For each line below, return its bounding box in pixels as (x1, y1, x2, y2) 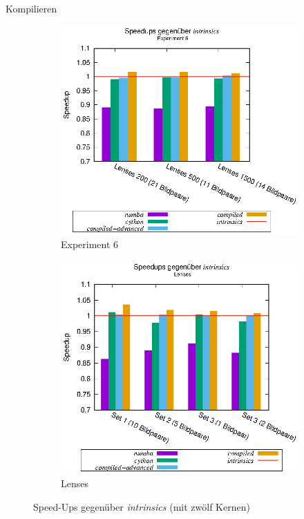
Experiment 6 (61, 237, 119, 252)
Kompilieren (6, 1, 57, 15)
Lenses (61, 476, 88, 491)
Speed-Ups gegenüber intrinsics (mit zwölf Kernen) (33, 499, 250, 513)
